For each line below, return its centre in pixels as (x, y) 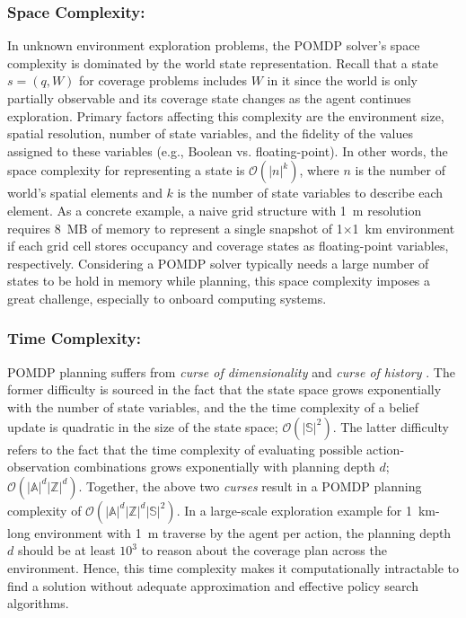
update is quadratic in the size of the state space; (143, 426)
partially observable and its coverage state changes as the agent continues (209, 98)
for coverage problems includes (163, 80)
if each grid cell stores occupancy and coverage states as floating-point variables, (228, 246)
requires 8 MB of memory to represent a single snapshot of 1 (175, 228)
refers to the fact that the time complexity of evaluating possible (185, 449)
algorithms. (38, 603)
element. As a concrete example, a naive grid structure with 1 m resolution (215, 210)
